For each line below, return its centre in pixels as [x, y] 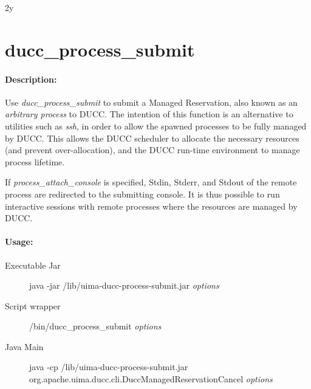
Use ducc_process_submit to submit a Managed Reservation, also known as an [151, 102]
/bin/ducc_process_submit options [95, 326]
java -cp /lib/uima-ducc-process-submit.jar [109, 367]
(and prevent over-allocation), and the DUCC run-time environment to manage [152, 150]
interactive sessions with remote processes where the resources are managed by [151, 206]
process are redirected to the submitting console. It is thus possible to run [142, 194]
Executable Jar [33, 265]
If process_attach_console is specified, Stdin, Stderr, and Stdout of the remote [151, 182]
